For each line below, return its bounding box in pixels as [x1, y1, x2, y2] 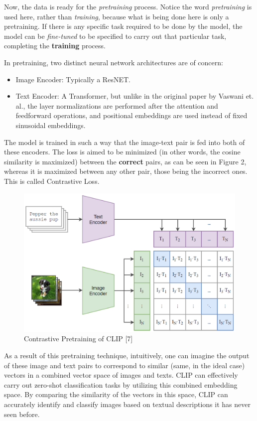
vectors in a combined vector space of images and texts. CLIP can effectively [4, 370, 238, 380]
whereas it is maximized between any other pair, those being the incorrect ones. [4, 166, 248, 176]
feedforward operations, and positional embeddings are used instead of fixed [15, 110, 248, 121]
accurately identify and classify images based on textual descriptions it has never [4, 399, 251, 409]
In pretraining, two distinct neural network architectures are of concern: [4, 57, 223, 67]
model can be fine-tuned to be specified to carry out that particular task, [4, 30, 227, 41]
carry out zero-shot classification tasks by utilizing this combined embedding [4, 379, 238, 390]
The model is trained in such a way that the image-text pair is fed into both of [4, 137, 245, 147]
